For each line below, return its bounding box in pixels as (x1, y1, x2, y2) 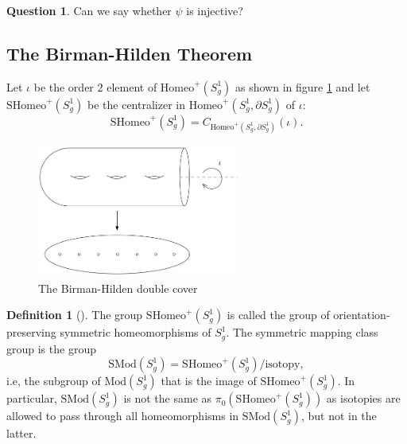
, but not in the (300, 407, 377, 424)
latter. (6, 425, 37, 442)
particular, (6, 390, 57, 407)
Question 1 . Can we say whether (6, 2, 172, 18)
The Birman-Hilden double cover (38, 279, 198, 296)
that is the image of (161, 372, 257, 389)
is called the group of (227, 306, 330, 323)
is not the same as (123, 390, 212, 407)
